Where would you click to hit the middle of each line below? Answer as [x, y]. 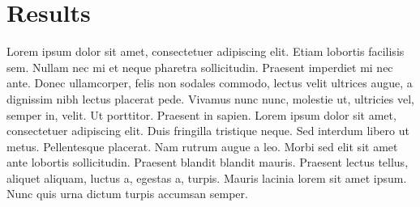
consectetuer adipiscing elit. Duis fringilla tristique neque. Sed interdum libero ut [208, 131]
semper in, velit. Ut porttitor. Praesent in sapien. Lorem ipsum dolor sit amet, [201, 114]
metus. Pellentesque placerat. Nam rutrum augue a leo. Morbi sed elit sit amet [202, 146]
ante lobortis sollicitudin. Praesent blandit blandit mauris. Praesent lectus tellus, [208, 162]
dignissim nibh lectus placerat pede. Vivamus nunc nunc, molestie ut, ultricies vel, [210, 98]
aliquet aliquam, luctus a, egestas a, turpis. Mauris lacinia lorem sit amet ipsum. [207, 177]
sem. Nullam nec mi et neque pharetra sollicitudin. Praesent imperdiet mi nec [200, 67]
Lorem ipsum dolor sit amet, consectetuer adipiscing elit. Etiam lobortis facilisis [206, 51]
